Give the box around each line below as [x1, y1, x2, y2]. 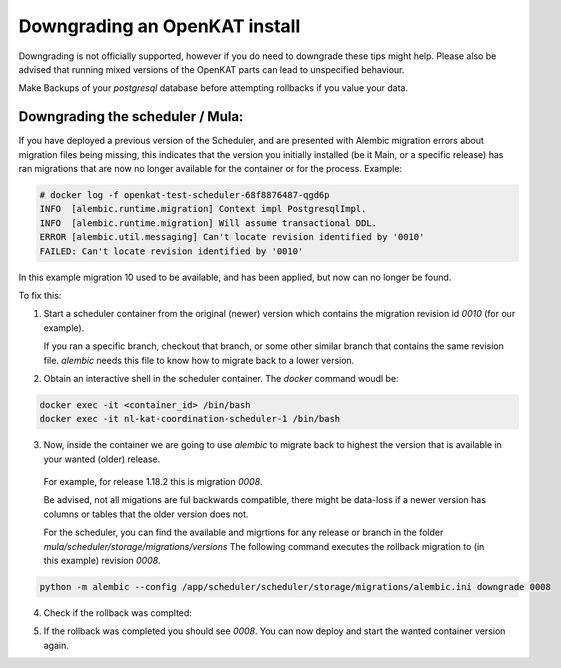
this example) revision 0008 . [43, 554, 161, 566]
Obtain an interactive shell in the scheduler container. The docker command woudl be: [43, 372, 399, 384]
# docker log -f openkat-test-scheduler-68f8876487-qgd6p [39, 190, 330, 200]
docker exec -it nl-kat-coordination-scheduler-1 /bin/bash [39, 413, 341, 425]
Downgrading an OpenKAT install [18, 15, 301, 37]
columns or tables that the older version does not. [43, 508, 249, 520]
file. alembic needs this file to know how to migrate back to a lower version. [43, 354, 355, 366]
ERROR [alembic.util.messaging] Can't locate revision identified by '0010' [39, 231, 425, 243]
